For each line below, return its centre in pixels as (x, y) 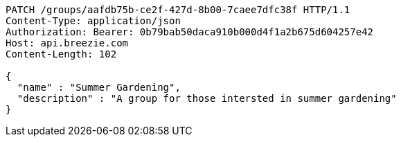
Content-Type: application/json (93, 21)
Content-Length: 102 (61, 54)
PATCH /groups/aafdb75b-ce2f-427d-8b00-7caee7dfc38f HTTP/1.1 (178, 10)
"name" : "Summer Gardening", (99, 87)
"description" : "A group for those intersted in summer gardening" (207, 98)
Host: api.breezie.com (67, 43)
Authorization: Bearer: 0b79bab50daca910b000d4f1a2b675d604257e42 (190, 32)
